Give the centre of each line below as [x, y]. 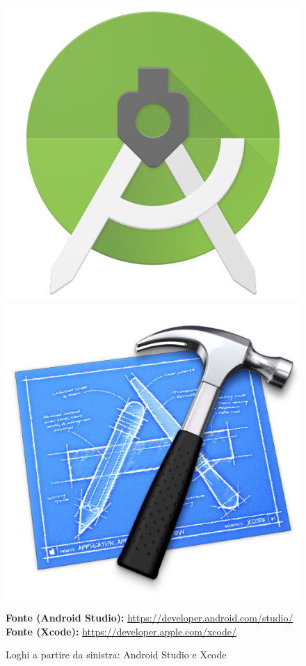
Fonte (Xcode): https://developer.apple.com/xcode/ [121, 631]
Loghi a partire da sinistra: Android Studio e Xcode [116, 655]
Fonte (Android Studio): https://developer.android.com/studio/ [150, 618]
